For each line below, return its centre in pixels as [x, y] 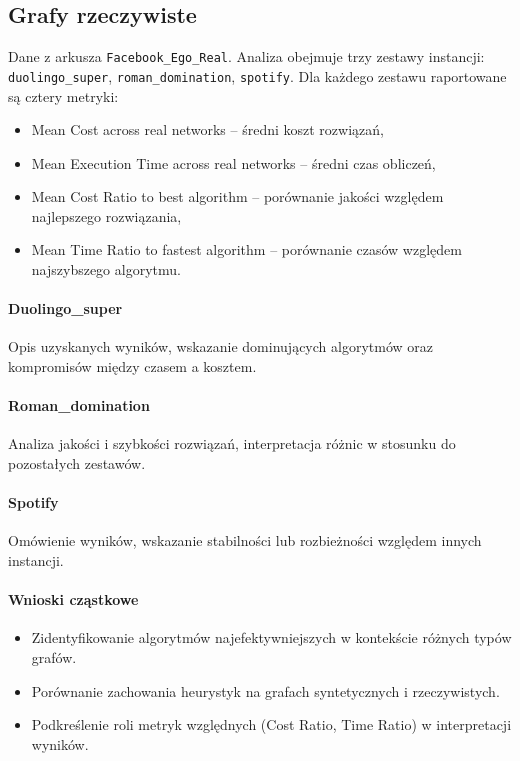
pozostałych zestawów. [77, 463]
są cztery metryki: [63, 95]
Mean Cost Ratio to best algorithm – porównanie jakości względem [237, 196]
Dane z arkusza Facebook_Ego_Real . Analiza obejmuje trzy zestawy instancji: [246, 56]
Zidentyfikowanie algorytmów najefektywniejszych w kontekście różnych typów [271, 637]
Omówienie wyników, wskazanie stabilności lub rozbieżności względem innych [245, 540]
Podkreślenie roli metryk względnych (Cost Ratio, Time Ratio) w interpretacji [271, 724]
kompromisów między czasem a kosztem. [132, 366]
